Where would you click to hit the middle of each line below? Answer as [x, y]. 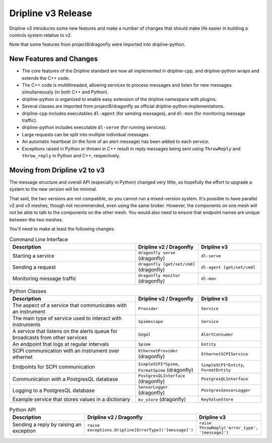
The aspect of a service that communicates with [70, 305]
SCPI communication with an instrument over [66, 351]
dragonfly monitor [159, 275]
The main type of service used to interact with [67, 318]
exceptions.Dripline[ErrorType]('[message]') [140, 430]
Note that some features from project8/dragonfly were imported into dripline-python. [97, 44]
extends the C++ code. [46, 78]
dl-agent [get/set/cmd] [228, 267]
